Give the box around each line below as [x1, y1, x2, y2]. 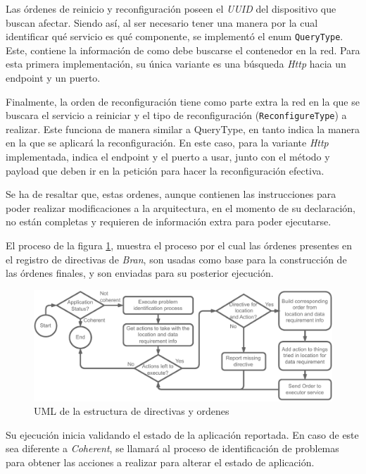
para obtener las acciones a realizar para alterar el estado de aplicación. [6, 454, 315, 469]
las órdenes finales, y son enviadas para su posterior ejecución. [6, 266, 274, 280]
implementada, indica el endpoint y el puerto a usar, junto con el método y [6, 149, 330, 164]
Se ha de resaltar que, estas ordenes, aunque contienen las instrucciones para [6, 187, 336, 201]
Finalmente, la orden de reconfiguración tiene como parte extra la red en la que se [6, 94, 360, 108]
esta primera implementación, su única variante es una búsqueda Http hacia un [6, 56, 346, 71]
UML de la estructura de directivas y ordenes [34, 404, 229, 418]
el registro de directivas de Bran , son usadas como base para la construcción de [6, 251, 347, 266]
